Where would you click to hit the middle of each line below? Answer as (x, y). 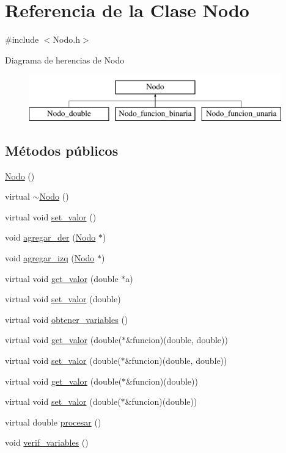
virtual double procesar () (53, 422)
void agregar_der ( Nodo (50, 237)
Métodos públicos (62, 150)
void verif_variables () (47, 442)
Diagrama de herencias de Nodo (65, 60)
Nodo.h (66, 39)
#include (22, 39)
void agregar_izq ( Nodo (50, 258)
